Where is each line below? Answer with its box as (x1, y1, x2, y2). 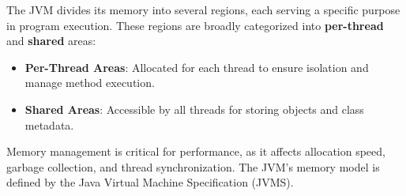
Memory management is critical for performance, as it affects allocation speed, (6, 143, 385, 160)
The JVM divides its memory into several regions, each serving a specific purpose (6, 2, 400, 17)
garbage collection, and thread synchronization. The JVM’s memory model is (6, 158, 380, 175)
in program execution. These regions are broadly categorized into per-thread (6, 17, 384, 33)
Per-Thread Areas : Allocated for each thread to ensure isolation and (24, 58, 369, 75)
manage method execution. (24, 74, 155, 91)
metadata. (24, 116, 74, 133)
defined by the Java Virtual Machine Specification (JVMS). (6, 174, 294, 190)
